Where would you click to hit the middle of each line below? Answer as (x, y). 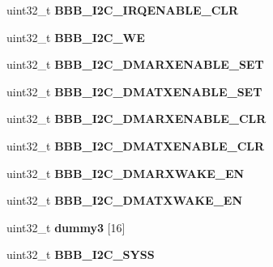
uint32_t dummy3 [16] (66, 227)
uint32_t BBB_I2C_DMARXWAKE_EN (126, 173)
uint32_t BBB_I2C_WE (76, 37)
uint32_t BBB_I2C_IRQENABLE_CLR (123, 10)
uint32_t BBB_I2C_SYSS (81, 254)
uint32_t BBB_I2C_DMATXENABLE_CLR (136, 145)
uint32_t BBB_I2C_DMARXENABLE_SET (135, 64)
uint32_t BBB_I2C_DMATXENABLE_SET (134, 91)
